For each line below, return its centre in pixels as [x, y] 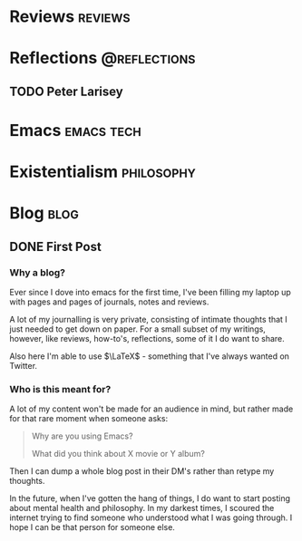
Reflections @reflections [102, 58]
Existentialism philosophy [103, 172]
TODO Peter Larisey [67, 91]
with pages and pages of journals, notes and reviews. [109, 302]
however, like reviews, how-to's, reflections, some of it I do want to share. [147, 339]
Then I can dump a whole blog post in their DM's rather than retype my [142, 471]
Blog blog [44, 213]
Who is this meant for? [60, 389]
